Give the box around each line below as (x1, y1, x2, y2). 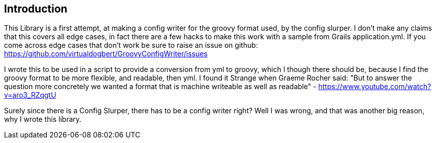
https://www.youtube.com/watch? (318, 82, 431, 91)
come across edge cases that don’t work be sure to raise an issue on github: (4, 41, 258, 50)
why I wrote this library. (4, 115, 82, 124)
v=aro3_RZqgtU (4, 91, 56, 100)
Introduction (4, 3, 68, 15)
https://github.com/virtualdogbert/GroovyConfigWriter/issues (4, 49, 208, 58)
